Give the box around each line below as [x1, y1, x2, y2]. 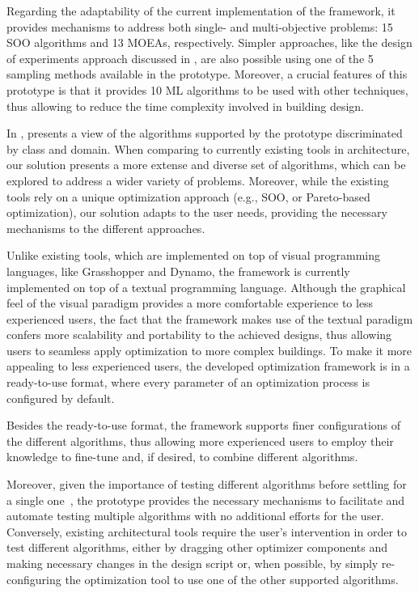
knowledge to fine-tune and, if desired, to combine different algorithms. [6, 448, 358, 465]
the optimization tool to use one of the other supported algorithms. [65, 570, 399, 587]
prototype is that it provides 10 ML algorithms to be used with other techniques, [6, 81, 408, 98]
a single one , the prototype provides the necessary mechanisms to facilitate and [6, 491, 405, 508]
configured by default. [6, 389, 115, 406]
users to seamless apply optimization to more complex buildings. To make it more [6, 341, 413, 358]
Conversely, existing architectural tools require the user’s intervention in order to [6, 523, 408, 540]
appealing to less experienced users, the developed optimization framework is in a [6, 358, 410, 375]
